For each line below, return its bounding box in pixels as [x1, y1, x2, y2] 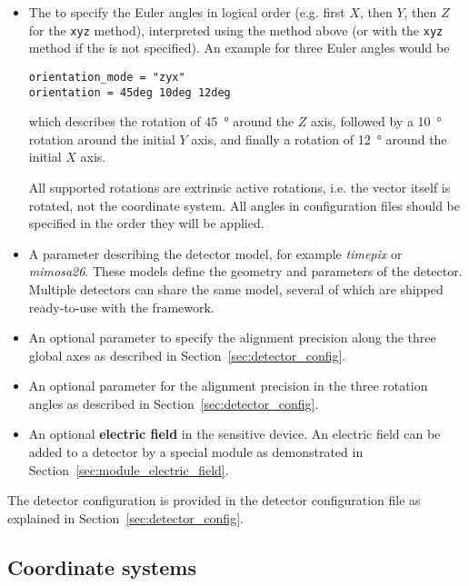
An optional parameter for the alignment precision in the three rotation [28, 376, 428, 395]
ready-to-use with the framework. [28, 297, 215, 316]
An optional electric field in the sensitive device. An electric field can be [28, 424, 441, 443]
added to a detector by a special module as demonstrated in [28, 442, 364, 462]
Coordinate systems [7, 552, 196, 581]
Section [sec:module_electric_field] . [28, 460, 229, 479]
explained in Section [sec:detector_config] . [7, 508, 244, 527]
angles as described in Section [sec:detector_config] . [28, 393, 319, 412]
